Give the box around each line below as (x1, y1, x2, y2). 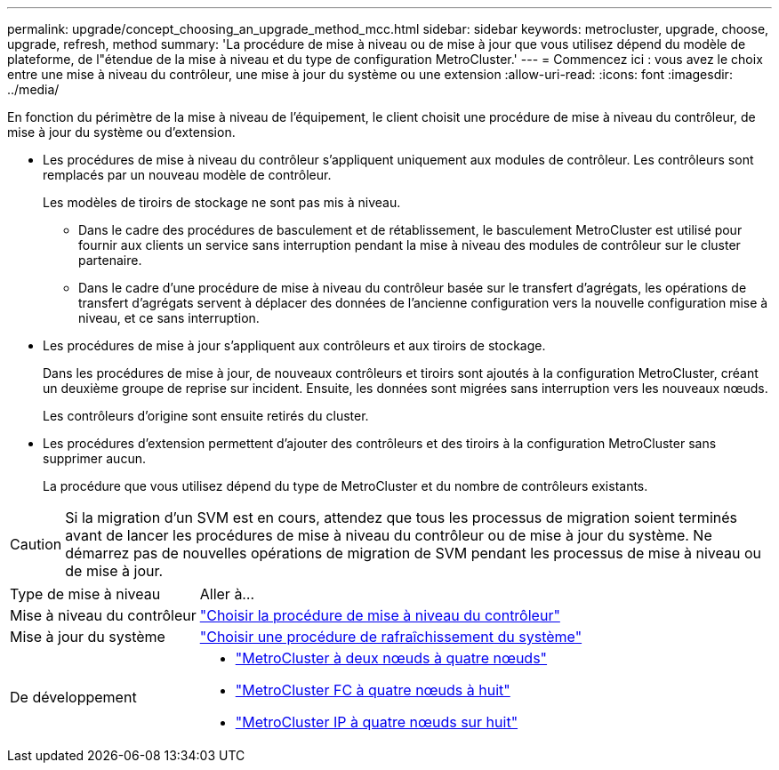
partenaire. (78, 253, 142, 268)
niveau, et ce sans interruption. (78, 310, 260, 325)
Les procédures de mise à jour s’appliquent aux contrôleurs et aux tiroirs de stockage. (43, 338, 546, 353)
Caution (10, 535, 62, 553)
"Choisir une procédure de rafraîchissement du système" (199, 628, 582, 646)
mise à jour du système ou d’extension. (7, 124, 236, 140)
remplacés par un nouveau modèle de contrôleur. (43, 167, 332, 182)
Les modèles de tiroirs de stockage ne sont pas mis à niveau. (43, 195, 401, 210)
